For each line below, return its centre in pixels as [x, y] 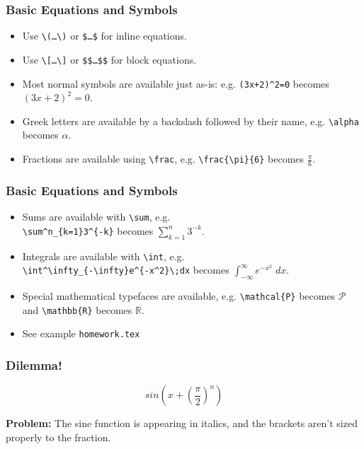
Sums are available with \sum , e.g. [96, 217]
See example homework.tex [81, 333]
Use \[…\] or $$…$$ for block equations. [109, 59]
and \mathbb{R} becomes [77, 309]
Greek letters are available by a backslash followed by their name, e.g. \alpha [190, 121]
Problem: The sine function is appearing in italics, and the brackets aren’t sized [182, 423]
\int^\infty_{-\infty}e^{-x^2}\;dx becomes [126, 270]
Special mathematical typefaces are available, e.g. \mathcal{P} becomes [179, 295]
